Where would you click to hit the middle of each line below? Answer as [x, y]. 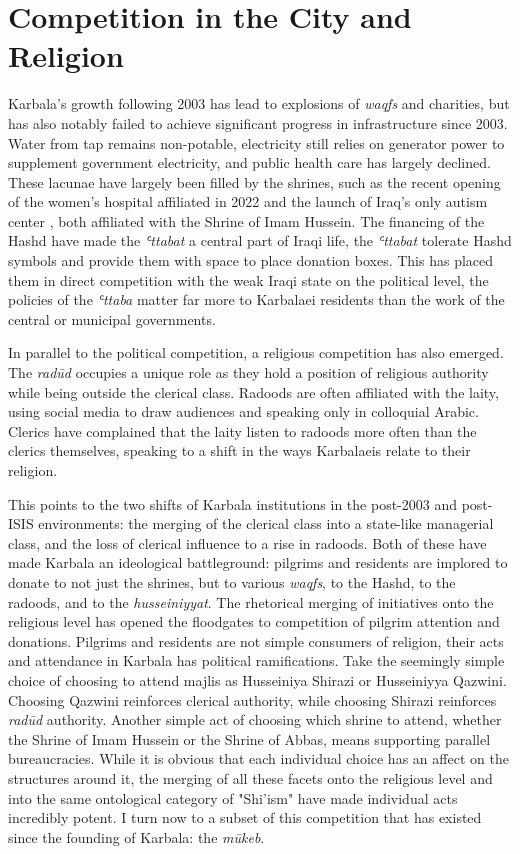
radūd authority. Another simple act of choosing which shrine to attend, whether [255, 719]
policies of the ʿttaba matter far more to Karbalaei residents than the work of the [256, 299]
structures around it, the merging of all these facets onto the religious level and [250, 777]
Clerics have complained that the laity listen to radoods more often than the [242, 430]
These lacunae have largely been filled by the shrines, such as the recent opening [254, 181]
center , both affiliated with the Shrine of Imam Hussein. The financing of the [246, 220]
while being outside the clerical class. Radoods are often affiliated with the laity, [253, 391]
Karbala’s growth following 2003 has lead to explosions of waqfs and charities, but [259, 103]
